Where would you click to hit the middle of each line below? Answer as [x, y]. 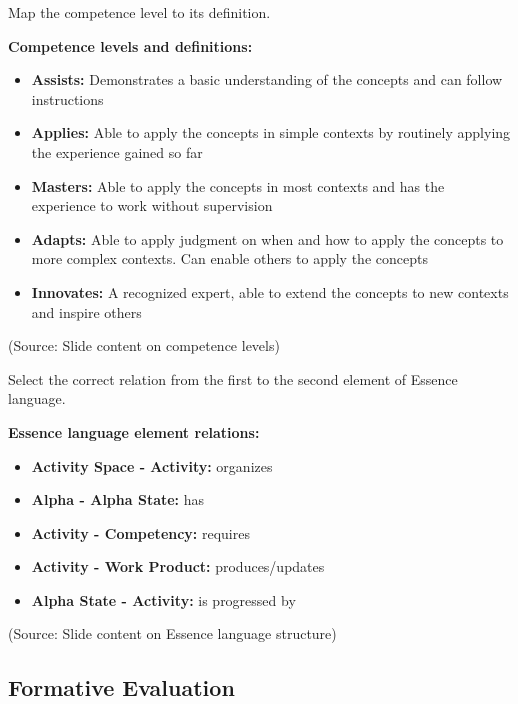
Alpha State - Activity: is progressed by [163, 599]
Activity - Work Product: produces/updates [178, 566]
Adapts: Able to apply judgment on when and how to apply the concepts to [267, 238]
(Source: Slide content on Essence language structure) [172, 633]
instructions [67, 98]
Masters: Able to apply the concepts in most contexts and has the [238, 185]
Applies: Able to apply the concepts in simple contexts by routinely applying [271, 132]
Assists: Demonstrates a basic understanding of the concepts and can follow [267, 79]
